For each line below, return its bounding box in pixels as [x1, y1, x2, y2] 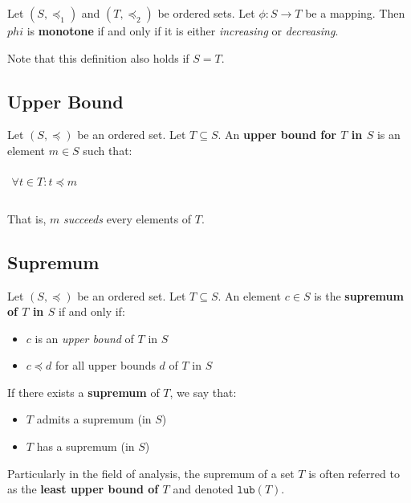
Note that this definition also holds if [7, 49, 189, 66]
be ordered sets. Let [157, 5, 255, 21]
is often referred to [308, 464, 400, 481]
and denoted [173, 481, 234, 497]
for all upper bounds [55, 357, 156, 374]
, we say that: [169, 383, 237, 400]
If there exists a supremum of [7, 383, 160, 400]
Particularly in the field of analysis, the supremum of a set [7, 464, 295, 481]
